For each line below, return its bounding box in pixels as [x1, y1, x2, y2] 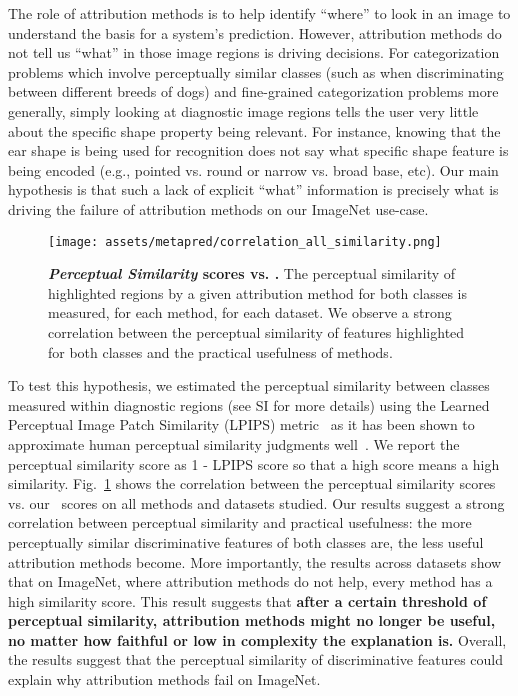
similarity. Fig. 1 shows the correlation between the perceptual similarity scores [8, 473, 496, 494]
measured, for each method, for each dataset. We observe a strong [48, 302, 452, 323]
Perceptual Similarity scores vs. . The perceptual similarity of [48, 263, 456, 284]
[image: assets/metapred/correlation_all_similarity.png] [48, 234, 442, 249]
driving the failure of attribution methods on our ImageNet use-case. [8, 198, 429, 219]
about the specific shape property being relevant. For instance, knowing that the [8, 120, 501, 141]
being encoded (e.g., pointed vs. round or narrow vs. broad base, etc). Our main [8, 159, 499, 180]
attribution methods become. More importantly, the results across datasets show [8, 551, 502, 572]
